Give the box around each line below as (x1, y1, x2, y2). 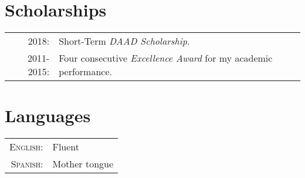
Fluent (52, 140, 80, 154)
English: (9, 140, 43, 154)
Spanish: (11, 157, 43, 171)
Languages (5, 103, 91, 127)
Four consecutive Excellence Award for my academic (59, 51, 273, 65)
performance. (59, 65, 112, 79)
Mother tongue (52, 157, 114, 171)
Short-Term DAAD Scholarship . (59, 34, 190, 48)
